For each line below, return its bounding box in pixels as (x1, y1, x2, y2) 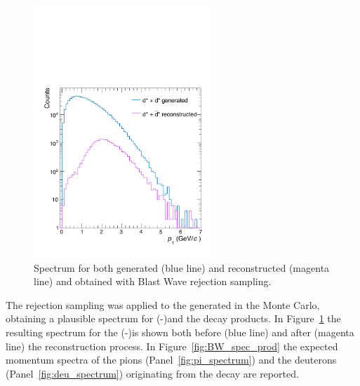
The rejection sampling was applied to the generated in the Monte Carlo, (6, 297, 320, 312)
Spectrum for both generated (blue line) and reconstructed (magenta (34, 260, 330, 275)
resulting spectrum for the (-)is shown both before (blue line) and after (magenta (6, 324, 354, 339)
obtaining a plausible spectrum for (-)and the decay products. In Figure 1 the (6, 311, 341, 326)
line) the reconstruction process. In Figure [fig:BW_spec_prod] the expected (6, 338, 338, 353)
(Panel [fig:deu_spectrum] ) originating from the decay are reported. (6, 366, 299, 380)
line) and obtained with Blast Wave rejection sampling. (34, 274, 272, 289)
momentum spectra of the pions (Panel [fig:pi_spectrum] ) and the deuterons (6, 352, 337, 367)
